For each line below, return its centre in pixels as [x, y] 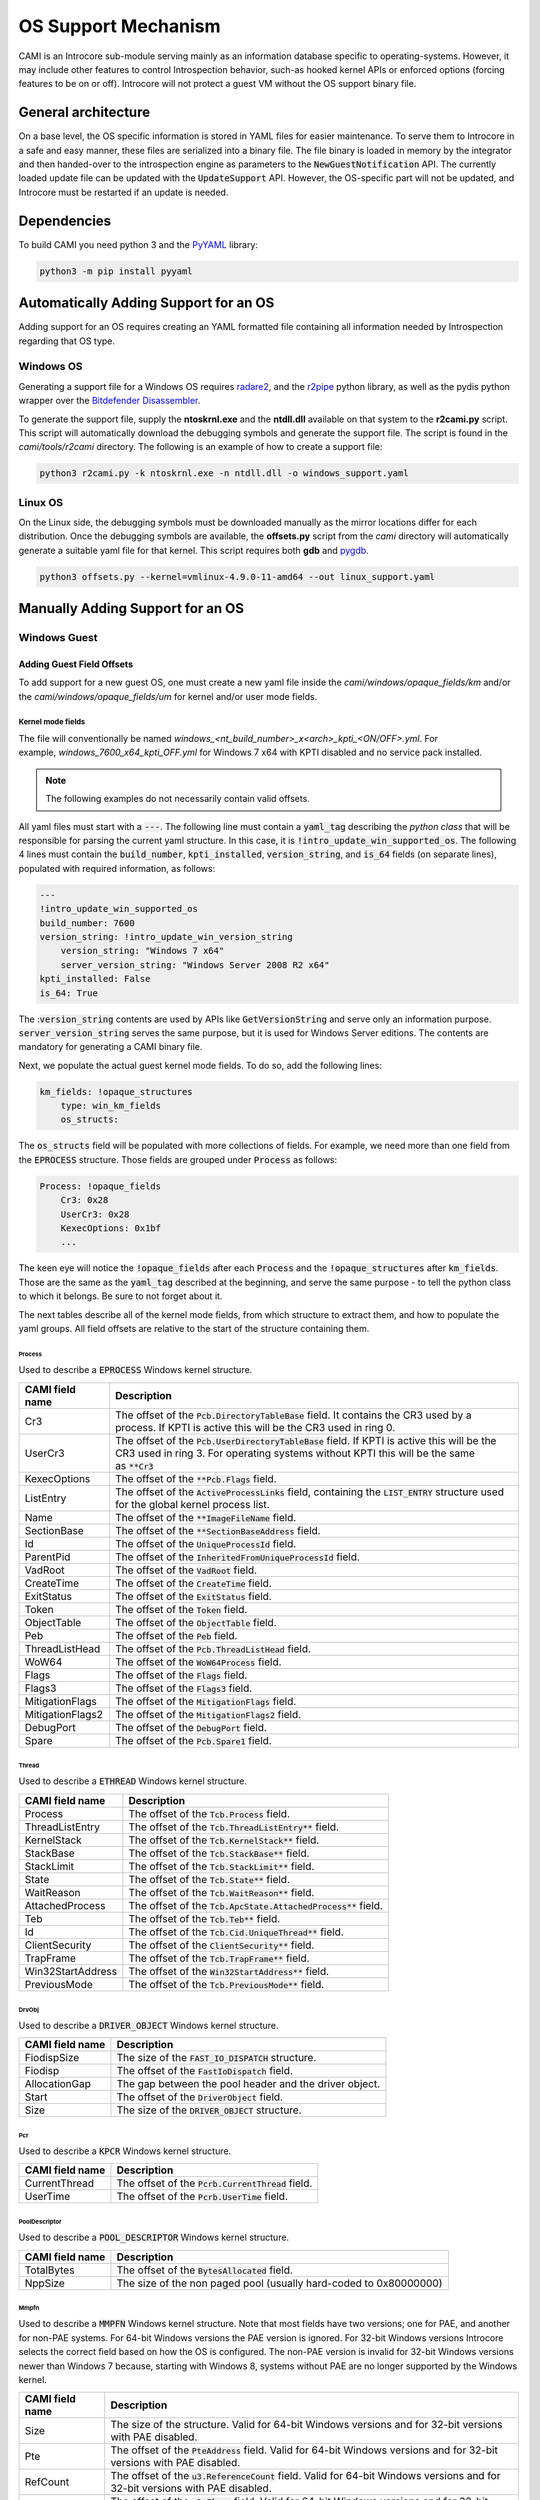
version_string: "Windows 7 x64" [142, 951]
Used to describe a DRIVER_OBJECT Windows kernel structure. [148, 2025]
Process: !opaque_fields [100, 1186]
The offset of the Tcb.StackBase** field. [219, 1853]
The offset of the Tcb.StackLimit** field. [221, 1866]
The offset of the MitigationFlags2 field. [208, 1714]
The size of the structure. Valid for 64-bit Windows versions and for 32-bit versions [306, 2425]
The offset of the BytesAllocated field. [205, 2270]
